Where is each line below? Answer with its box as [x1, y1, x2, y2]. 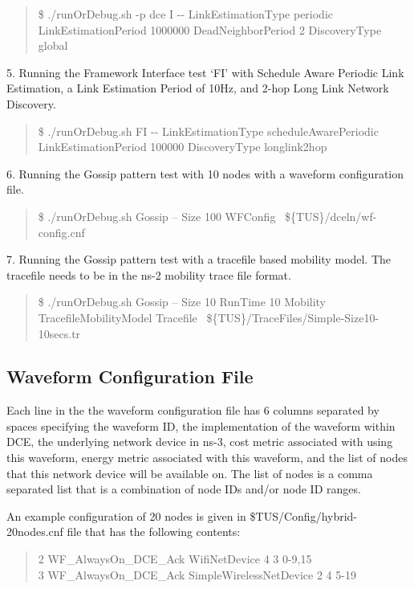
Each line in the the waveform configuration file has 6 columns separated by [6, 402, 379, 419]
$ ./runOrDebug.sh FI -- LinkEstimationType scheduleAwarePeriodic [38, 122, 379, 139]
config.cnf [38, 223, 85, 240]
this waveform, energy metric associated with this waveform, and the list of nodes [6, 449, 408, 466]
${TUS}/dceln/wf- [285, 207, 377, 224]
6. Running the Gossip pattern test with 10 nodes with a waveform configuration [6, 165, 404, 182]
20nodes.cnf [6, 523, 63, 540]
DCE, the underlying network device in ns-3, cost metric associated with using [6, 433, 393, 450]
